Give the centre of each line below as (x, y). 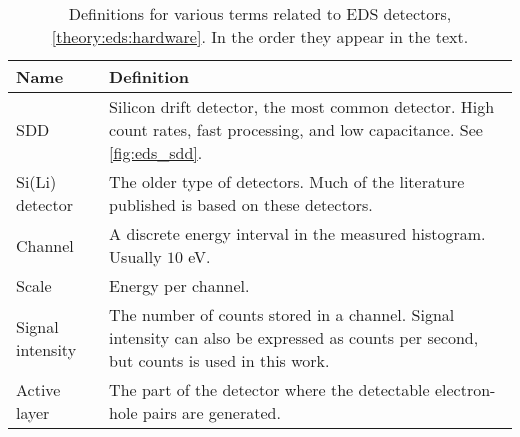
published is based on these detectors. (241, 204)
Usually (135, 256)
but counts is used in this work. (219, 360)
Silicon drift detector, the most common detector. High (302, 106)
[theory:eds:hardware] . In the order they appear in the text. (260, 36)
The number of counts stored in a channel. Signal (282, 314)
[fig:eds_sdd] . (156, 152)
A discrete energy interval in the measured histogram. (297, 233)
